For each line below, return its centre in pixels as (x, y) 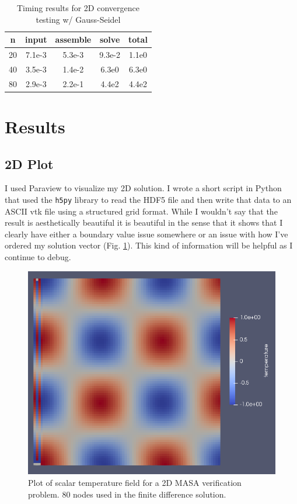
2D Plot (29, 163)
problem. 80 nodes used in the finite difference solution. (127, 494)
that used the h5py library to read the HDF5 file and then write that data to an (148, 199)
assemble (73, 39)
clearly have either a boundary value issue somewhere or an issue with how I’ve (146, 234)
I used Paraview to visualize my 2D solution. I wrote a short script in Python (143, 188)
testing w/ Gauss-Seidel (78, 19)
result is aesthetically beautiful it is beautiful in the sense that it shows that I (144, 222)
